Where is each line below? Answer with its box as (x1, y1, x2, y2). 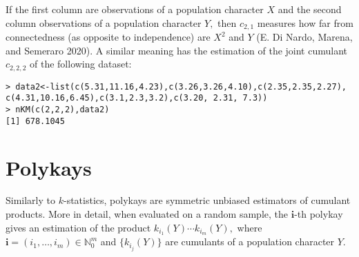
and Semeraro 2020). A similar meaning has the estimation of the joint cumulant (6, 43, 348, 57)
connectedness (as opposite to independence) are (6, 30, 211, 44)
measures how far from (257, 15, 353, 30)
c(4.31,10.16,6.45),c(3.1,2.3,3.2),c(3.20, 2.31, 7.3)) (6, 93, 268, 103)
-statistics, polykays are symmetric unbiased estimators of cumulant (63, 193, 351, 207)
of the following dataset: (30, 56, 132, 71)
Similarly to (6, 193, 56, 207)
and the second (278, 2, 342, 16)
